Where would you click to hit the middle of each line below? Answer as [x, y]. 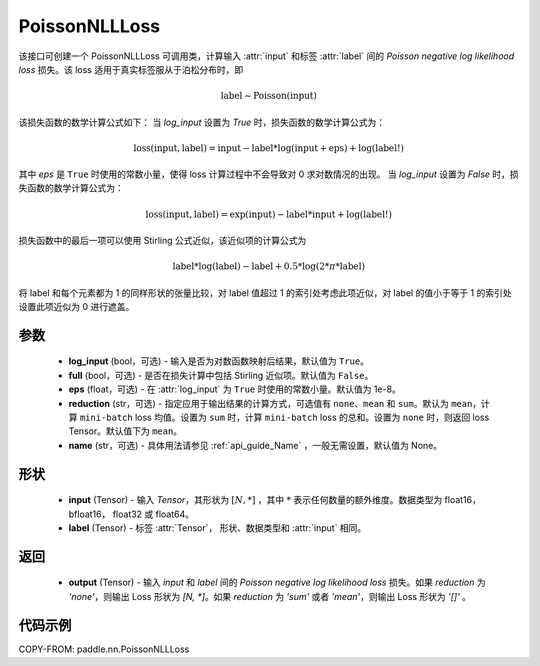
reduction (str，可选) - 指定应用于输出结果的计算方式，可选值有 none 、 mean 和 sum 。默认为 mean [270, 403]
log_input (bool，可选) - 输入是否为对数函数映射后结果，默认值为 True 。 [219, 361]
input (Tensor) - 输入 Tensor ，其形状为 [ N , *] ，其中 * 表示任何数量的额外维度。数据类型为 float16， [275, 500]
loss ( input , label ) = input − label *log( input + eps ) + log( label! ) [269, 148]
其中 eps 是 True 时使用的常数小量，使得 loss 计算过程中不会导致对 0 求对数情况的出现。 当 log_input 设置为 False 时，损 [268, 174]
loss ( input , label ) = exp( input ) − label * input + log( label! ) [268, 214]
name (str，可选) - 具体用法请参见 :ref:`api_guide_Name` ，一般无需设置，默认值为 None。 [255, 445]
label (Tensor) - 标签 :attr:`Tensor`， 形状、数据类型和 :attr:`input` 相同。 [217, 527]
